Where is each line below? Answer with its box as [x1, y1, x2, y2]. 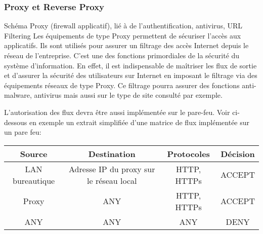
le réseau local [87, 174, 137, 186]
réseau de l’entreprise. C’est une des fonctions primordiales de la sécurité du [4, 50, 240, 60]
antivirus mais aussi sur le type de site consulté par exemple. [34, 90, 223, 100]
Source [20, 147, 48, 160]
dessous [4, 116, 27, 127]
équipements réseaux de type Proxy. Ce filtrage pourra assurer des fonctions [4, 80, 240, 90]
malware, [4, 90, 32, 100]
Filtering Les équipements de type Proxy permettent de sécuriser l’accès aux [4, 30, 241, 41]
